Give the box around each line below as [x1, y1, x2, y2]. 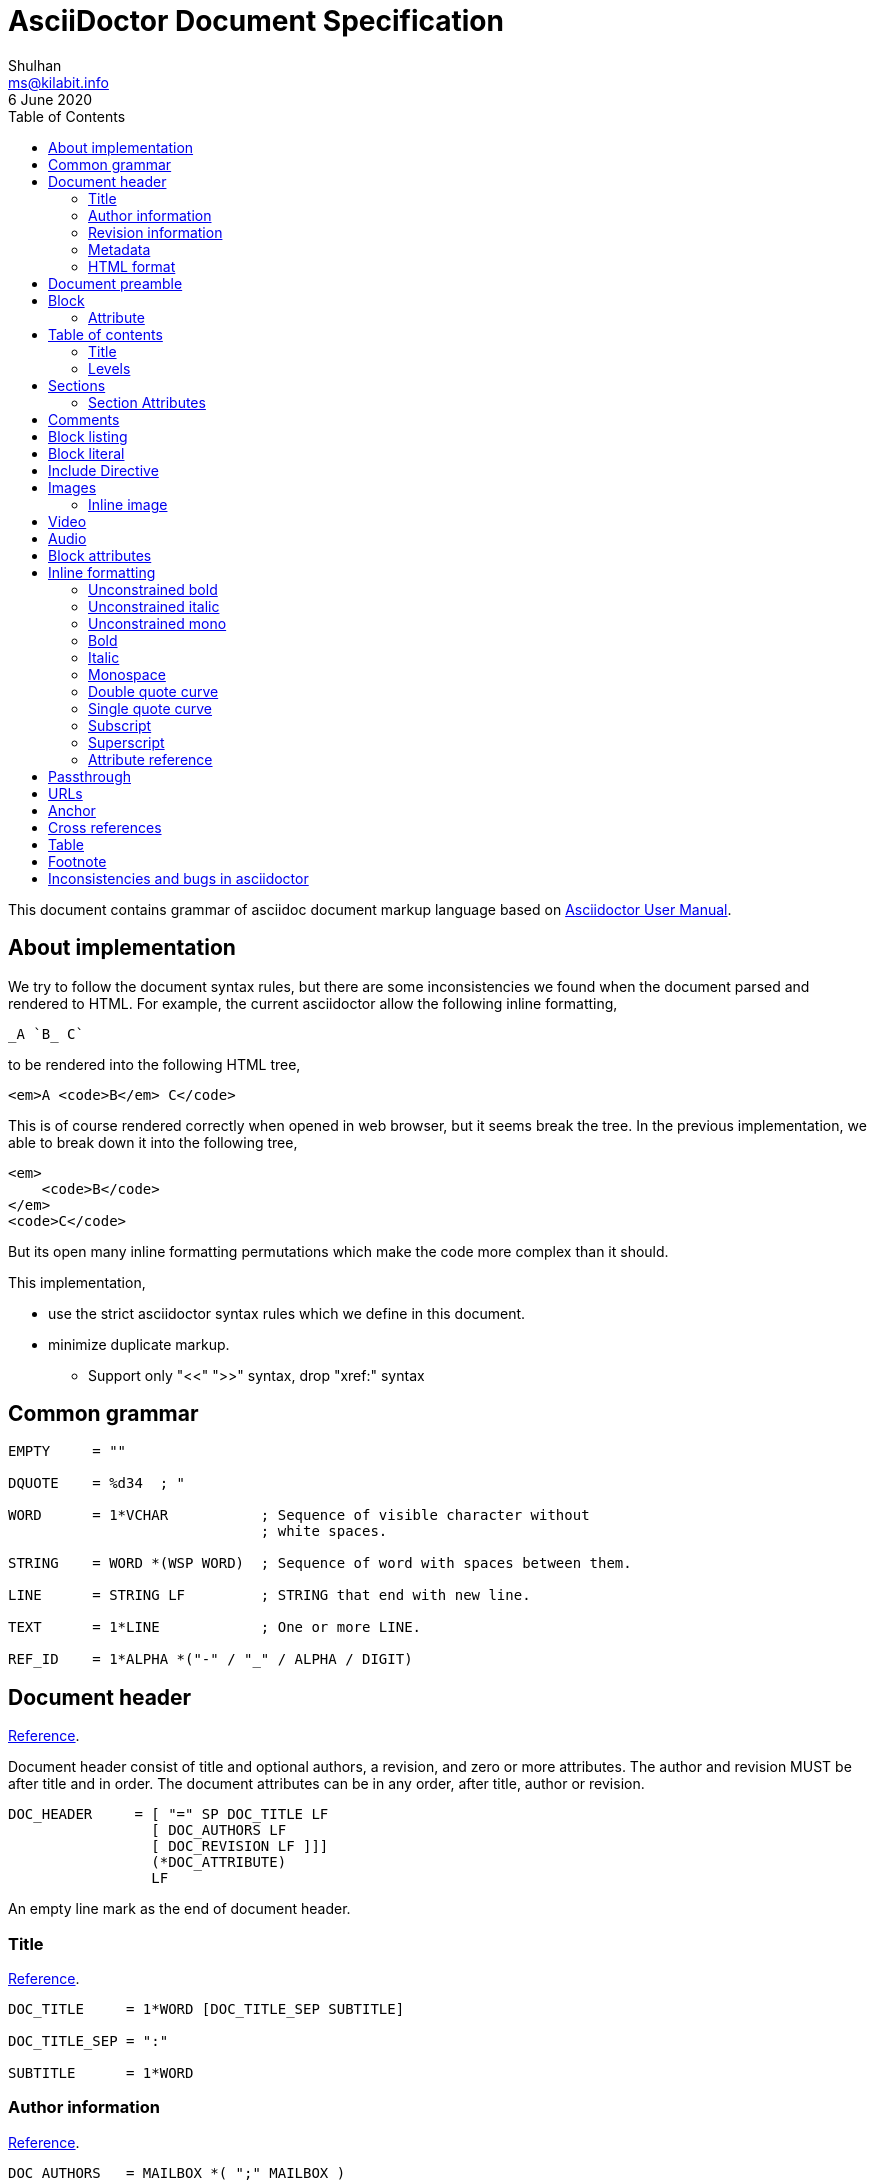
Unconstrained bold [88, 580, 218, 598]
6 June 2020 [8, 90, 92, 108]
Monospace [88, 665, 166, 683]
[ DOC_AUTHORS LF [151, 1822, 287, 1839]
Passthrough [48, 767, 132, 785]
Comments [48, 410, 120, 428]
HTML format [88, 257, 176, 275]
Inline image [88, 495, 168, 513]
